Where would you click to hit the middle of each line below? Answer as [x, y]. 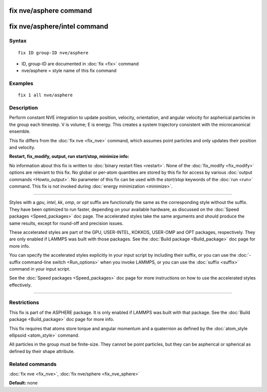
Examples [21, 83]
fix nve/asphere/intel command [59, 26]
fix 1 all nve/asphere [45, 95]
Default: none [23, 383]
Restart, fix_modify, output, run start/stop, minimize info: [69, 157]
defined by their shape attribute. [42, 351]
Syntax [18, 41]
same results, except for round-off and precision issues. [66, 223]
